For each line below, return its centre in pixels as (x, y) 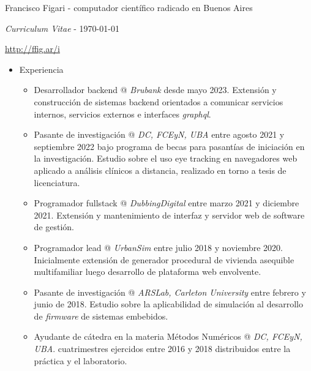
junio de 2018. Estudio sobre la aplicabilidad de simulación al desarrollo (168, 304)
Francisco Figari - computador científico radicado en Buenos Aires (129, 7)
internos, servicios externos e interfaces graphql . (122, 114)
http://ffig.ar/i (32, 49)
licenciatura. (57, 182)
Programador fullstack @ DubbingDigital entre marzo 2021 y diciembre (167, 203)
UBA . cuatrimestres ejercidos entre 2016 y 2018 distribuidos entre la (162, 349)
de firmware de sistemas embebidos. (101, 316)
